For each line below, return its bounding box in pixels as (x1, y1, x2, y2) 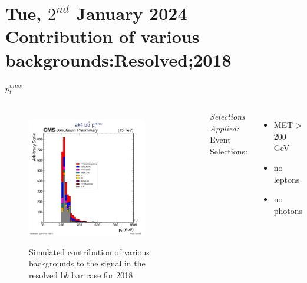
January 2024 (76, 1, 187, 25)
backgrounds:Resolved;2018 (5, 47, 232, 71)
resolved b (29, 268, 65, 281)
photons (273, 204, 303, 216)
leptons (273, 173, 300, 185)
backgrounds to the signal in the (29, 257, 146, 269)
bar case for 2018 (71, 268, 133, 281)
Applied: (210, 121, 239, 134)
